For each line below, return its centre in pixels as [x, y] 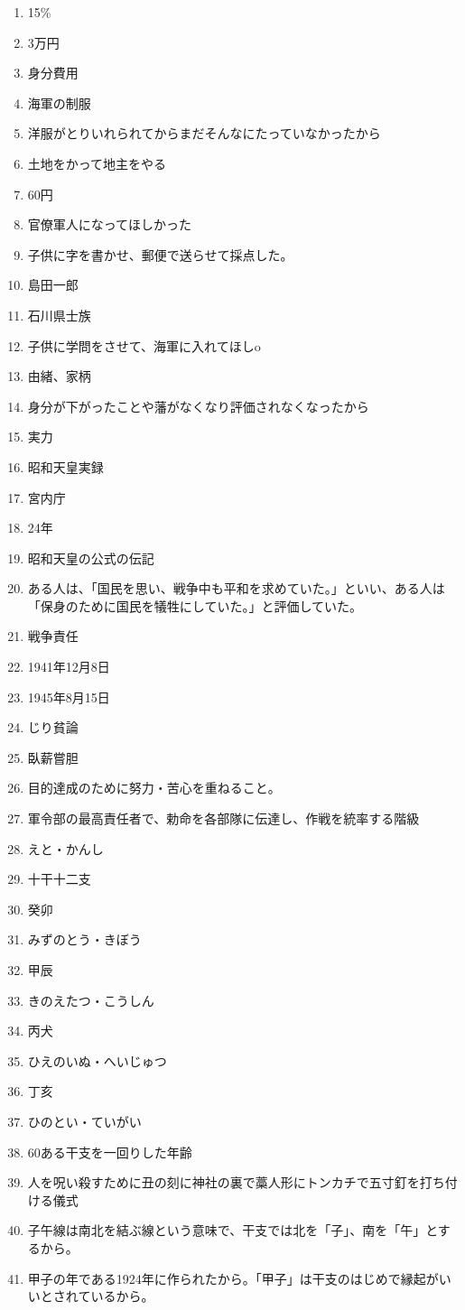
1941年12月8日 [69, 667]
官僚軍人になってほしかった [110, 224]
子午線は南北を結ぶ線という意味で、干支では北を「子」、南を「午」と [232, 1230]
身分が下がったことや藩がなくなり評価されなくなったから [198, 406]
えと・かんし [65, 848]
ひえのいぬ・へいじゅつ [97, 1060]
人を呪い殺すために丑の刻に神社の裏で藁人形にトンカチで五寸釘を [223, 1182]
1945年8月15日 [69, 697]
